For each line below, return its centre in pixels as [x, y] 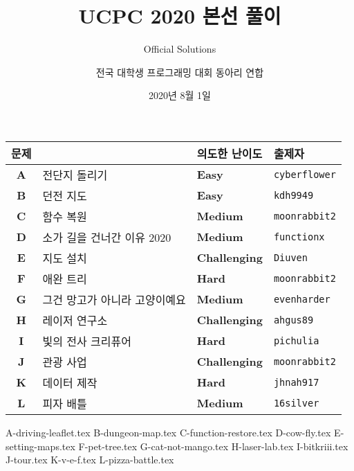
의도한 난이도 [230, 153]
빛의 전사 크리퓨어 [87, 341]
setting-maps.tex [40, 446]
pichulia [296, 340]
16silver [296, 403]
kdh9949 [294, 195]
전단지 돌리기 [75, 175]
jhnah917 [296, 382]
